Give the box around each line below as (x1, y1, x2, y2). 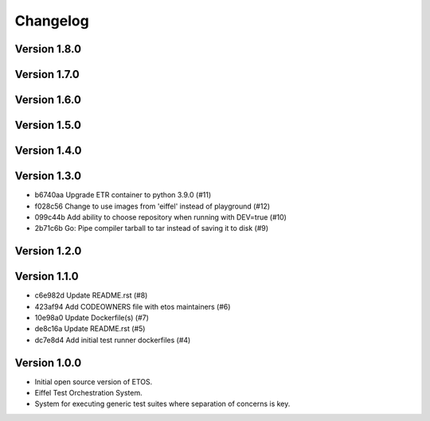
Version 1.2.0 (14, 244, 82, 258)
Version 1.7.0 (14, 68, 80, 81)
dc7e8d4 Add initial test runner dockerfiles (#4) (34, 335, 191, 345)
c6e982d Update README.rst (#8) (34, 290, 148, 300)
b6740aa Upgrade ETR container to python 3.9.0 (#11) (34, 190, 212, 200)
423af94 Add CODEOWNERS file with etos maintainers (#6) (34, 302, 231, 311)
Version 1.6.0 (14, 93, 81, 107)
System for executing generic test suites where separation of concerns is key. (34, 399, 291, 409)
